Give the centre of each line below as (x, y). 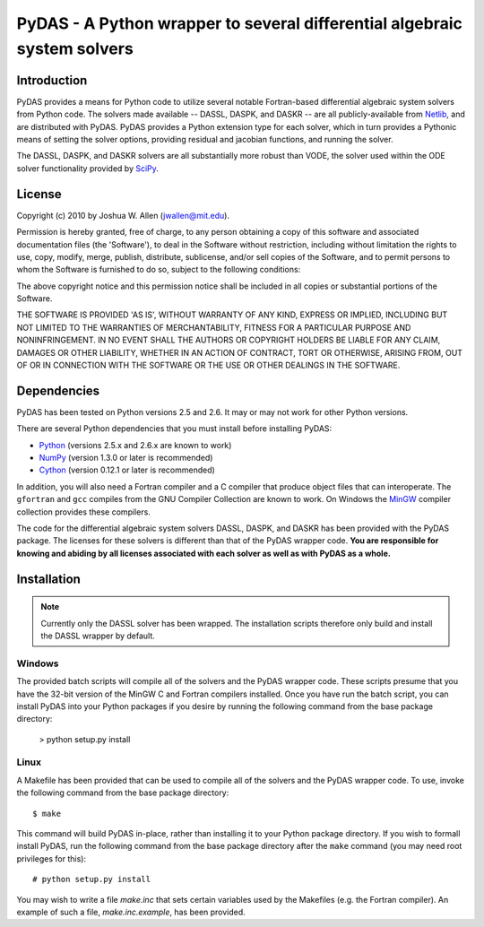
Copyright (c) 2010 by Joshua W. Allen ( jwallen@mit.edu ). (123, 215)
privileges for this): (52, 858)
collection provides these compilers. (84, 512)
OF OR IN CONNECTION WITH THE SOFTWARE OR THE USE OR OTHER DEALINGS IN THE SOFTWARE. (208, 365)
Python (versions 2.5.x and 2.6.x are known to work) (135, 445)
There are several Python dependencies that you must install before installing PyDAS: (174, 429)
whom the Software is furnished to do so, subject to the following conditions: (159, 270)
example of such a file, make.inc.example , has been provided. (131, 912)
